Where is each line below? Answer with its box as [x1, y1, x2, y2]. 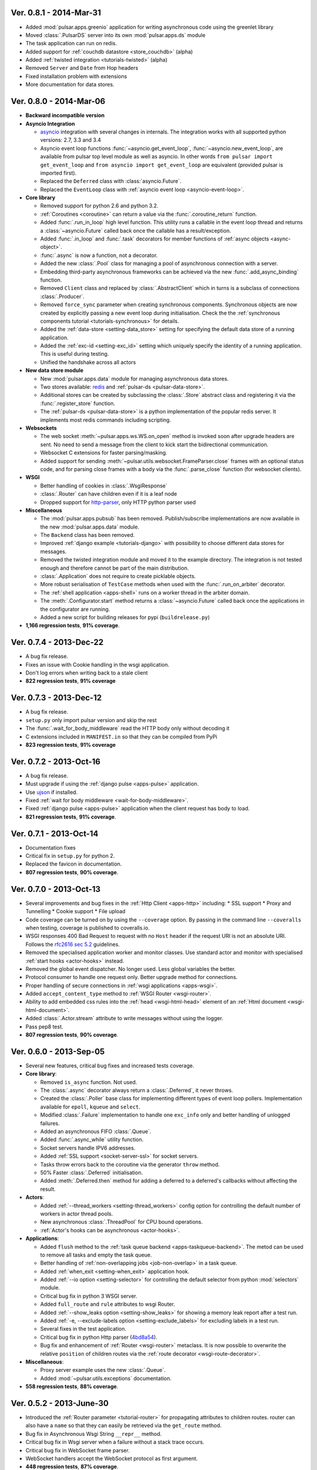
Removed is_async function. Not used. [40, 1078, 137, 1085]
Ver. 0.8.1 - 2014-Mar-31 [11, 8, 101, 18]
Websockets [25, 425, 57, 432]
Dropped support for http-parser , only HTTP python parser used [40, 499, 196, 506]
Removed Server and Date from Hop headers [25, 65, 139, 72]
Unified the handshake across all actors [40, 359, 136, 366]
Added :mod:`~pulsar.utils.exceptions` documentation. [40, 1375, 172, 1382]
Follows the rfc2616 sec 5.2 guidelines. [25, 941, 120, 948]
